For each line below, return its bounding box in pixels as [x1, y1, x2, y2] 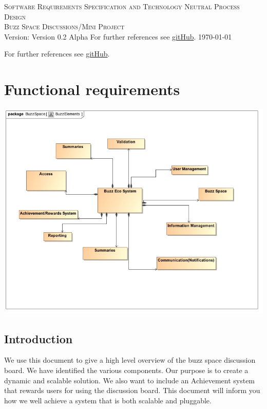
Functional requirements [4, 79, 180, 100]
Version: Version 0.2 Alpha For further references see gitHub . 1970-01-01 [4, 31, 232, 42]
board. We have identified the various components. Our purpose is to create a [4, 365, 249, 376]
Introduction [4, 330, 73, 346]
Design [4, 11, 26, 22]
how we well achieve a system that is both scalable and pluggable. [4, 395, 212, 405]
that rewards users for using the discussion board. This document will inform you [4, 385, 260, 396]
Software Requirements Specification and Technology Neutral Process [4, 1, 240, 11]
